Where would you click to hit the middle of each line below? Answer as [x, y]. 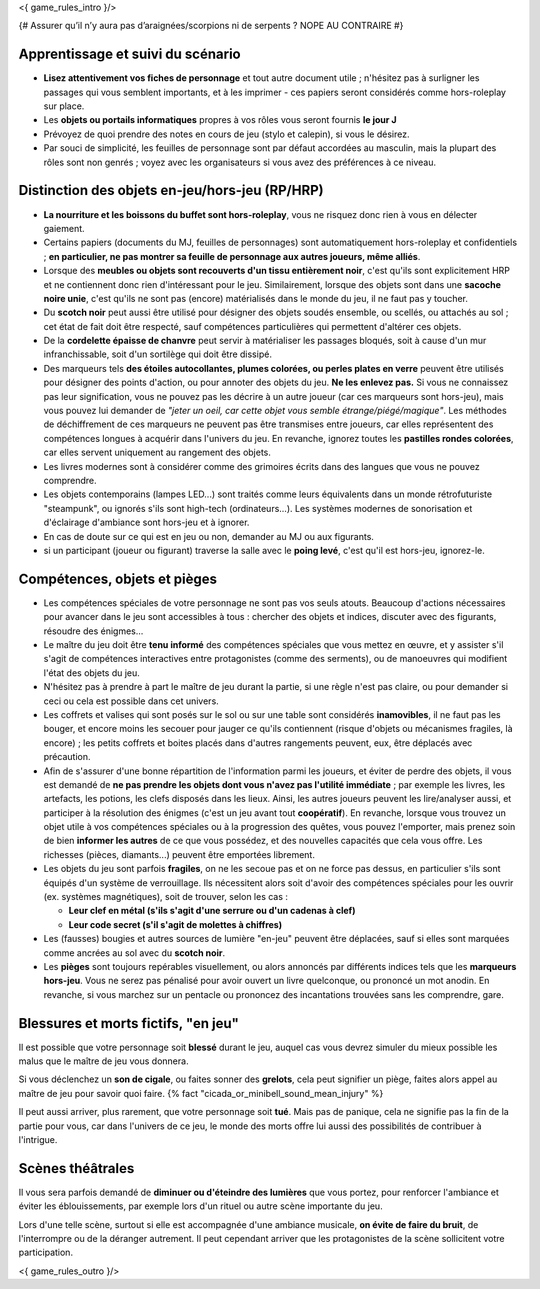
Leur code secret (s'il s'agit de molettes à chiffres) [175, 924]
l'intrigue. [38, 1140]
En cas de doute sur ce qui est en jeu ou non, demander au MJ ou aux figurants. [209, 536]
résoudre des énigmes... [93, 631]
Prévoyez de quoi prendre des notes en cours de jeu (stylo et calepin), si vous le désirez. [226, 134]
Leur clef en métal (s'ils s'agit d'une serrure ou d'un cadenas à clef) [212, 911]
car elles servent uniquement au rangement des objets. [157, 452]
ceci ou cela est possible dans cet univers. [131, 701]
